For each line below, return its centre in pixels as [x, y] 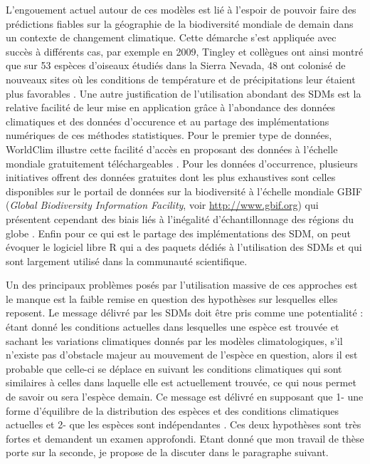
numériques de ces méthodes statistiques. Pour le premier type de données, [169, 135]
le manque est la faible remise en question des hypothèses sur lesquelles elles [172, 298]
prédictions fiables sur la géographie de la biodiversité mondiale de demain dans [180, 23]
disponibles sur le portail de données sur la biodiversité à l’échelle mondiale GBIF [184, 191]
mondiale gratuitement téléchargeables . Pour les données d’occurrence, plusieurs [182, 163]
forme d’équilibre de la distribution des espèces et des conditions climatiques [173, 410]
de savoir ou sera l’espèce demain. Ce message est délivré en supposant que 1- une [185, 397]
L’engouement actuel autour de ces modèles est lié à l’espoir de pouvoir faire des [181, 9]
